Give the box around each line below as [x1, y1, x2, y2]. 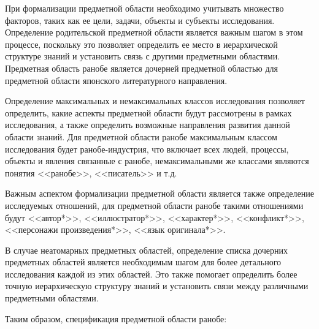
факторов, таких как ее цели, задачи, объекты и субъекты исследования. [5, 13, 275, 26]
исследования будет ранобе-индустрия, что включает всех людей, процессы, [5, 142, 289, 155]
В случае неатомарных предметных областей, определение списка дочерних [5, 243, 288, 256]
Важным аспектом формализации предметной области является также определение [5, 187, 314, 200]
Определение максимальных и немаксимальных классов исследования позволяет [5, 94, 305, 107]
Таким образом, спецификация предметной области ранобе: [5, 312, 227, 325]
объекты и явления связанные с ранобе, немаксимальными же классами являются [5, 154, 309, 167]
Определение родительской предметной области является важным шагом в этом [5, 26, 303, 39]
